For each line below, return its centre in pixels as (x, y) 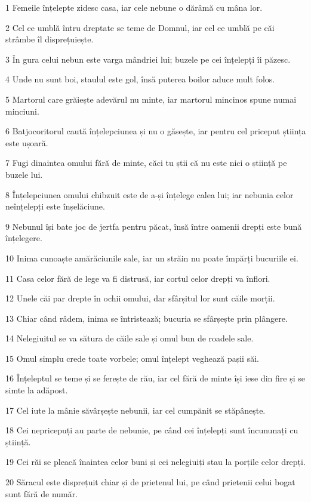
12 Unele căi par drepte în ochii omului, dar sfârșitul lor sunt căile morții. (140, 298)
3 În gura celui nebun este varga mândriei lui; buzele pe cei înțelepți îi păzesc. (148, 59)
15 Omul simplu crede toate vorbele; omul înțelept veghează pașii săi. (132, 358)
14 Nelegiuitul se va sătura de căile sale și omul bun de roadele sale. (130, 338)
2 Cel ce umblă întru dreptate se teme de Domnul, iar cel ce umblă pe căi (140, 27)
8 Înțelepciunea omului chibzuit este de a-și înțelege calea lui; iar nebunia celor (150, 194)
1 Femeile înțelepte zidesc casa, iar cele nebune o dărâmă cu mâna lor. (134, 7)
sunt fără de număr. (42, 493)
